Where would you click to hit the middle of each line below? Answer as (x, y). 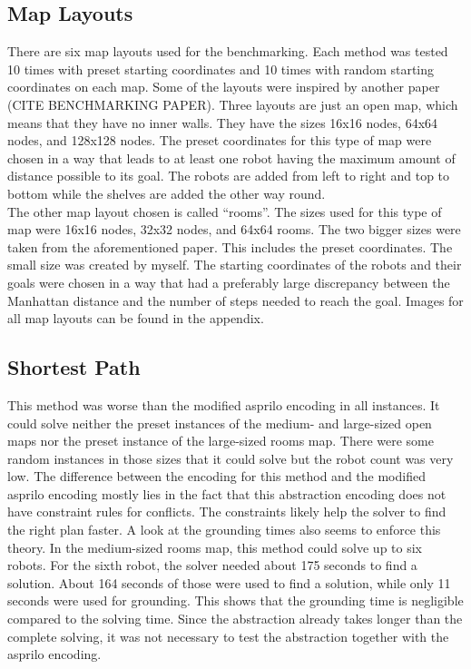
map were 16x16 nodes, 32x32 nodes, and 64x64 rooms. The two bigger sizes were (234, 229)
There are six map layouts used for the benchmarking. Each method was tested (228, 51)
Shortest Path (74, 367)
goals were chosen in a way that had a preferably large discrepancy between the (229, 282)
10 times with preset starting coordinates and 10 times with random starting (221, 69)
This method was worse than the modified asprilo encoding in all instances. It (224, 404)
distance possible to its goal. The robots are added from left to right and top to (229, 176)
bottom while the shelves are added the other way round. (167, 193)
